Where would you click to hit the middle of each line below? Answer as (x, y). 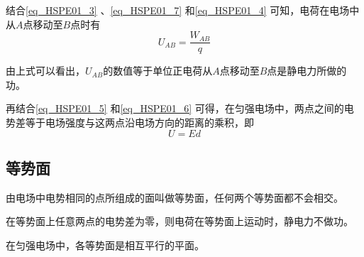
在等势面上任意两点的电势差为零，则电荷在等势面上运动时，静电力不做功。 (180, 221)
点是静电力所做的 (307, 71)
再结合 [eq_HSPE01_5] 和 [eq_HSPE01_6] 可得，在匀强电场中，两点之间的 (175, 108)
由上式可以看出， (45, 71)
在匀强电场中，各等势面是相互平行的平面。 (105, 245)
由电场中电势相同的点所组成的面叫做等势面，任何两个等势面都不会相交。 (175, 197)
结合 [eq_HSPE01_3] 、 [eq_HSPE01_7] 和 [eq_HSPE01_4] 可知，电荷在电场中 (183, 10)
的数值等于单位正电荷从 (158, 71)
